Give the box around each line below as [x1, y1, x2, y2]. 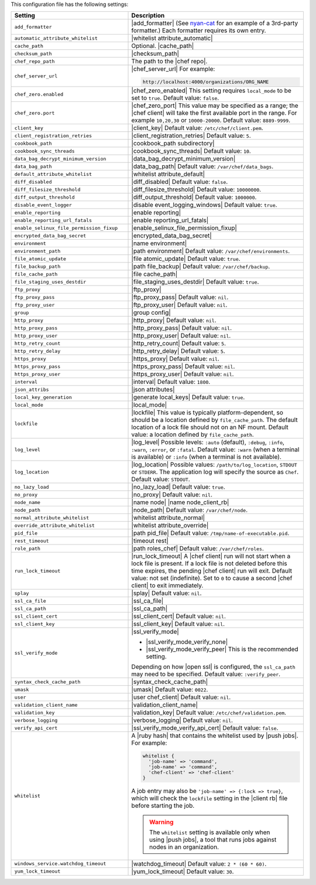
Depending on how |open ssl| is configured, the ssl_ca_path [131, 663, 296, 671]
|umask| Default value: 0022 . [131, 686, 208, 694]
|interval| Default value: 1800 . [131, 378, 211, 386]
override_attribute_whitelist [14, 522, 95, 529]
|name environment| [131, 239, 187, 247]
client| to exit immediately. [131, 581, 204, 590]
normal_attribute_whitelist [14, 515, 90, 521]
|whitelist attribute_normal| [131, 513, 205, 522]
